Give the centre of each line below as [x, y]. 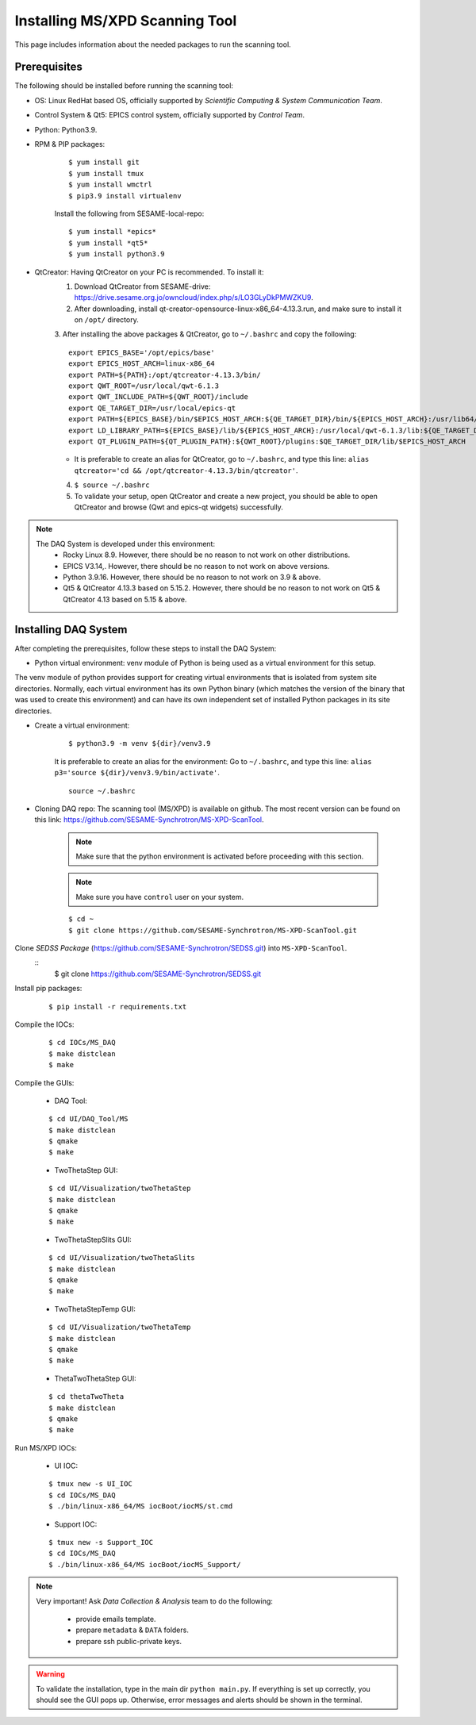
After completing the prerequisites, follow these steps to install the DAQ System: [146, 648]
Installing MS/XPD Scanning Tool [126, 21]
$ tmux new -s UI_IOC [90, 1484]
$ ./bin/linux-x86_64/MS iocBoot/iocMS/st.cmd [141, 1506]
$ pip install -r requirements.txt [118, 1007]
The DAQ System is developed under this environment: [126, 544]
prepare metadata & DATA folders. [132, 1630]
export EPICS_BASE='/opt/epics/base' [142, 352]
